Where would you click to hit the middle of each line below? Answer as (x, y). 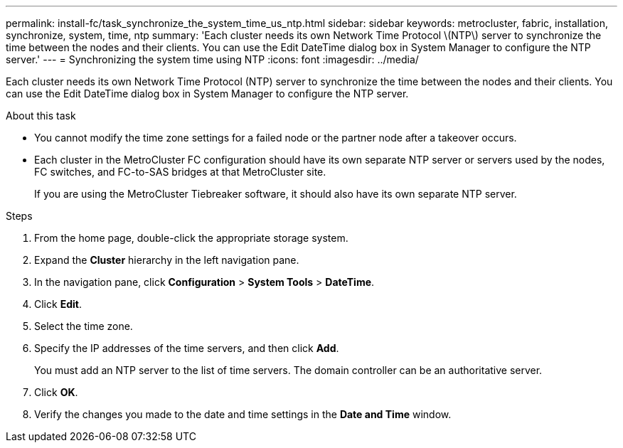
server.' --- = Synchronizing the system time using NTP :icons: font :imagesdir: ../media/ (212, 59)
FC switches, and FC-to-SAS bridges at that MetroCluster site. (180, 172)
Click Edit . (58, 304)
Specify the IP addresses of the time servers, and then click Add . (187, 348)
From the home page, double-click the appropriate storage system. (191, 238)
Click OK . (56, 392)
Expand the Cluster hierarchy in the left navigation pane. (167, 260)
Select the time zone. (84, 326)
